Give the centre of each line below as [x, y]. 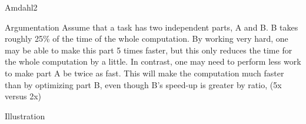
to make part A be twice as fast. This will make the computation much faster [144, 73]
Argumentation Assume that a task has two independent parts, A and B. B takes [152, 27]
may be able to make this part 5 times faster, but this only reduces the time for [149, 50]
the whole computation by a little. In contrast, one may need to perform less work [153, 61]
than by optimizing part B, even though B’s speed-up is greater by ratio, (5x [143, 84]
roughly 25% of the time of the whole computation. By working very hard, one [147, 38]
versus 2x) [23, 96]
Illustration [25, 115]
